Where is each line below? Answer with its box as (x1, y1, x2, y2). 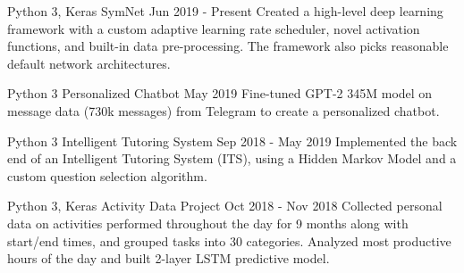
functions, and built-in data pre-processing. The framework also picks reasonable (7, 37, 449, 55)
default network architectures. (7, 54, 171, 72)
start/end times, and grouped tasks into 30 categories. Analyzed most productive (7, 231, 451, 250)
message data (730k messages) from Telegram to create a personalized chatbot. (7, 101, 440, 120)
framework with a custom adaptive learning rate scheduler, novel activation (7, 19, 420, 37)
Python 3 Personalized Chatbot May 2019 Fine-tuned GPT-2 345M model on (7, 84, 433, 103)
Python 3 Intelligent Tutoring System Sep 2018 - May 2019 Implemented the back (7, 131, 458, 150)
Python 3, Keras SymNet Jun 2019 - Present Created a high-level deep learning (7, 2, 443, 20)
